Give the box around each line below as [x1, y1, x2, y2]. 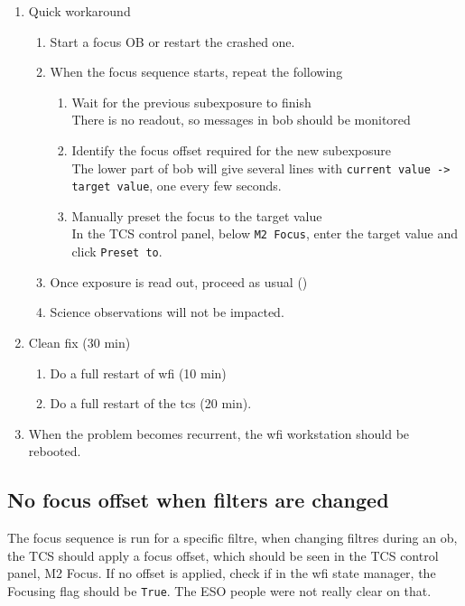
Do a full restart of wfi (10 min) [50, 363, 227, 382]
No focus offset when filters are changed [7, 486, 389, 514]
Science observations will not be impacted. [50, 303, 284, 322]
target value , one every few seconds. [71, 176, 282, 195]
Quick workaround [28, 2, 131, 20]
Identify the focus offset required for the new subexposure [71, 140, 391, 159]
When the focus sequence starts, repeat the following [50, 62, 343, 81]
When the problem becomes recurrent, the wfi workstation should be [28, 424, 410, 443]
